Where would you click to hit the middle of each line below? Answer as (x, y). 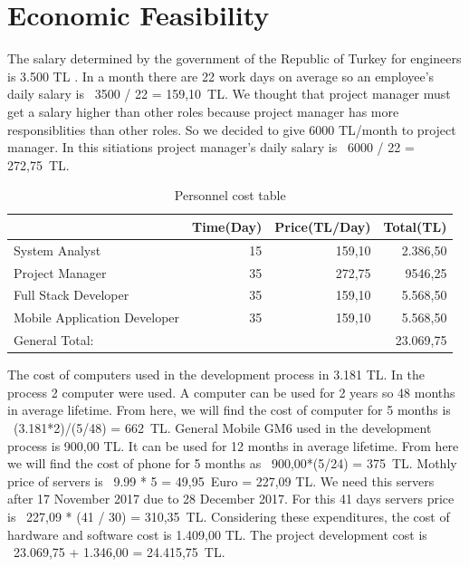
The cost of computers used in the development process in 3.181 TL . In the (216, 375)
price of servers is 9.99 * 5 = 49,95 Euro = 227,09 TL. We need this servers (221, 481)
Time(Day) (227, 226)
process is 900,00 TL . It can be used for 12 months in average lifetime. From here (233, 445)
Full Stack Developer (72, 295)
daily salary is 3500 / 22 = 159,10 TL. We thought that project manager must (229, 94)
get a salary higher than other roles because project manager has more (203, 111)
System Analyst (57, 250)
